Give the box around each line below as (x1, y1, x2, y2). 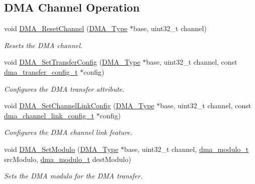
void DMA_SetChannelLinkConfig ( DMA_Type (4, 100, 154, 111)
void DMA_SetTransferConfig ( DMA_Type (4, 57, 140, 67)
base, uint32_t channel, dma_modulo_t (124, 143, 249, 154)
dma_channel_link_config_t (4, 110, 94, 120)
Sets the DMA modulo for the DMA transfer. (4, 170, 143, 181)
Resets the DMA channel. (4, 40, 83, 50)
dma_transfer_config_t (4, 66, 78, 77)
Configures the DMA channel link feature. (4, 127, 133, 137)
